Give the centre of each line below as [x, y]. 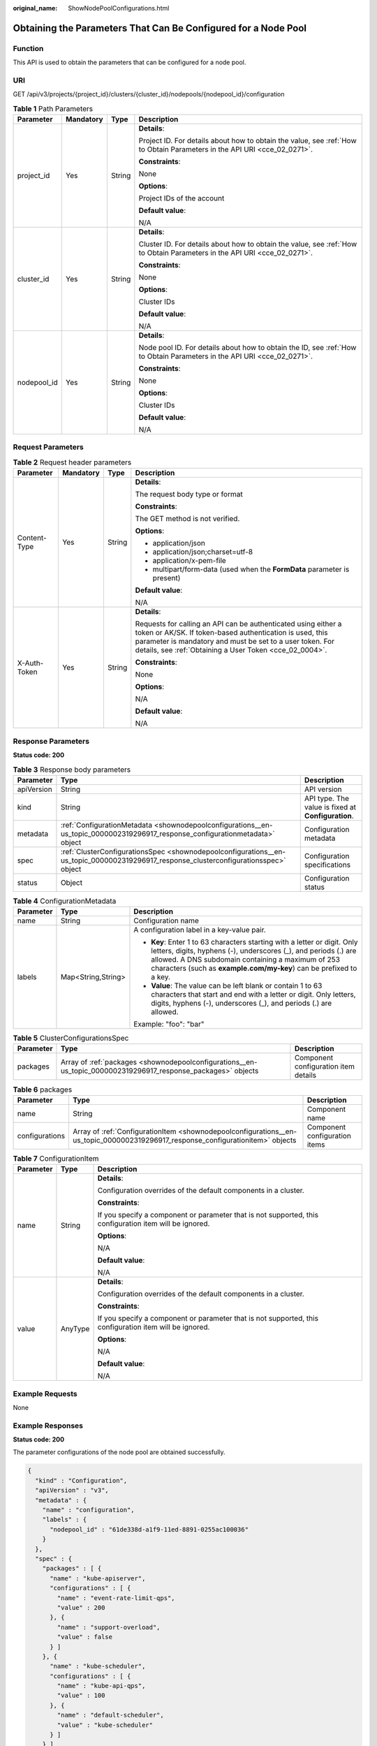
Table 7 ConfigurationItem [56, 1159]
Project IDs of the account [182, 198]
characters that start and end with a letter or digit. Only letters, [253, 995]
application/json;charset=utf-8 [203, 552]
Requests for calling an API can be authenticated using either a [238, 624]
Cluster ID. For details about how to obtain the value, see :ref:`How [248, 244]
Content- [32, 538]
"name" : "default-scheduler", [110, 1715]
